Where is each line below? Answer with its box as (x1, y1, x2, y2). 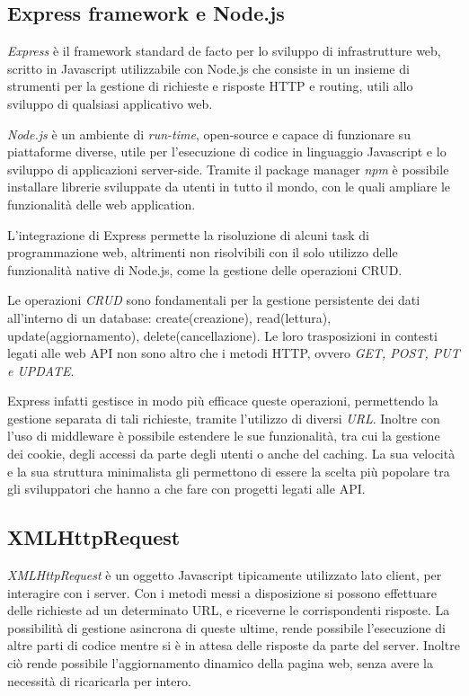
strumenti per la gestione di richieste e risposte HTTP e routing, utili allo (7, 76, 413, 95)
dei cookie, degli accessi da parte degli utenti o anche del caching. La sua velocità (7, 444, 456, 463)
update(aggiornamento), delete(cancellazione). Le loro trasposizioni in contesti (7, 326, 438, 344)
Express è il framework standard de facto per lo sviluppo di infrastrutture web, (7, 41, 441, 60)
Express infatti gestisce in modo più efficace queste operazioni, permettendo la (7, 391, 438, 410)
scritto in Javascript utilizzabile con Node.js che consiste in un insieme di (7, 58, 410, 77)
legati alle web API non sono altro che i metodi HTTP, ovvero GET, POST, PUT (7, 344, 460, 362)
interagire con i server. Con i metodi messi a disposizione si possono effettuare (7, 583, 437, 602)
